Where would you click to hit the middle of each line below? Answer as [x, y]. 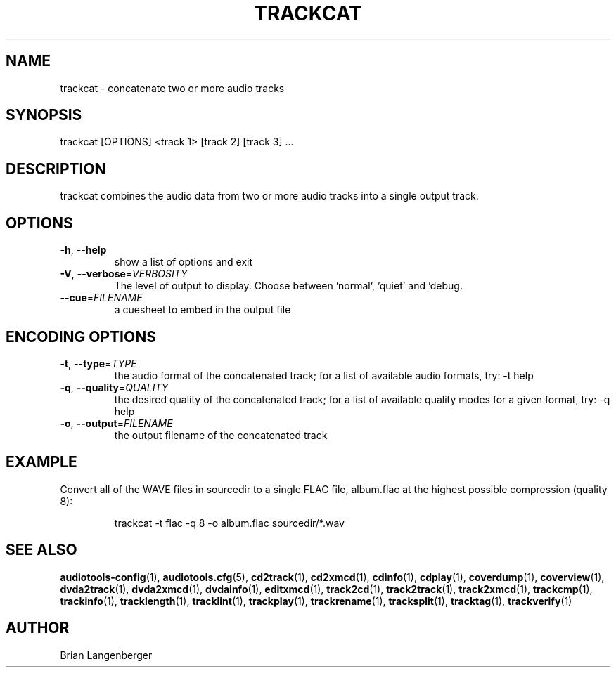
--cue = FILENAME [101, 298]
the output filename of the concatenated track [221, 435]
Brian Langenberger [106, 655]
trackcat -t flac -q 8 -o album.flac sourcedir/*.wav [229, 523]
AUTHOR [38, 628]
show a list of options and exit [184, 262]
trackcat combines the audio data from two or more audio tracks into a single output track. [269, 196]
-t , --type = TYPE [98, 363]
